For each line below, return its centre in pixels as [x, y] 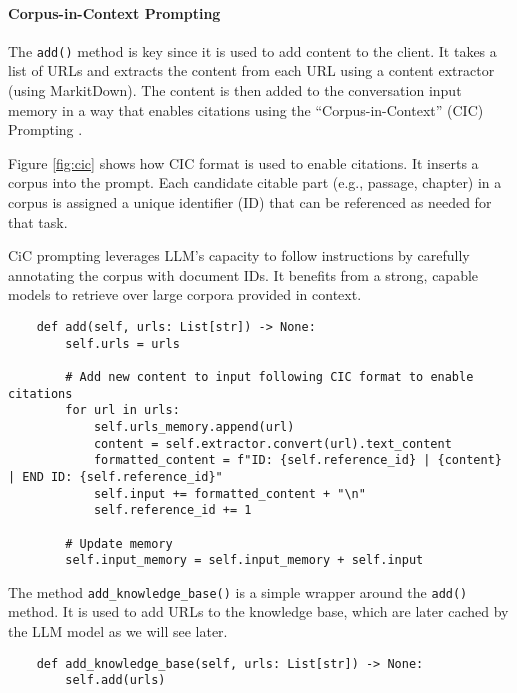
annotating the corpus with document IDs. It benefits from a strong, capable [243, 274]
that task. [38, 221]
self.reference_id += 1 [172, 510]
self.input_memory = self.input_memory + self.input [244, 560]
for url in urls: [122, 410]
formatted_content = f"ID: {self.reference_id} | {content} [297, 460]
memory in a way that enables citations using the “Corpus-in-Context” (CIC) [246, 109]
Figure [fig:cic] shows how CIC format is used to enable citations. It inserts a [243, 162]
